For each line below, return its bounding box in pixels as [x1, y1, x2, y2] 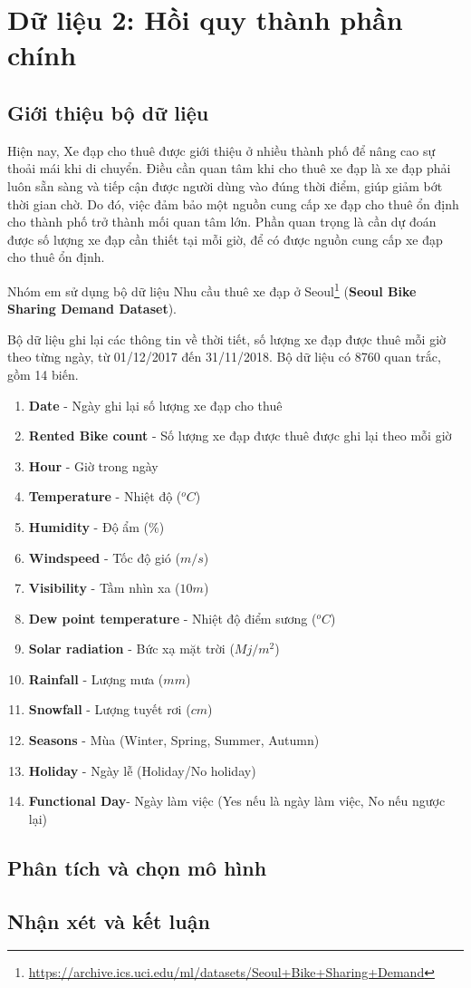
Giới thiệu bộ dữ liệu [7, 98, 209, 126]
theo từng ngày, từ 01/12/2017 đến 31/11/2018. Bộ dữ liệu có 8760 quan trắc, [7, 347, 441, 366]
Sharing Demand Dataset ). [7, 299, 177, 318]
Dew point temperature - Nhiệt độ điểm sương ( [28, 608, 317, 627]
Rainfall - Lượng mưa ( [28, 669, 164, 688]
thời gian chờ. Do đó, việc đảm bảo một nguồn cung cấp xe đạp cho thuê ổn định [7, 194, 459, 213]
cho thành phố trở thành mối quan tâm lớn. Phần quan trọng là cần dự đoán [7, 212, 437, 231]
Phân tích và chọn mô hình [7, 853, 267, 881]
